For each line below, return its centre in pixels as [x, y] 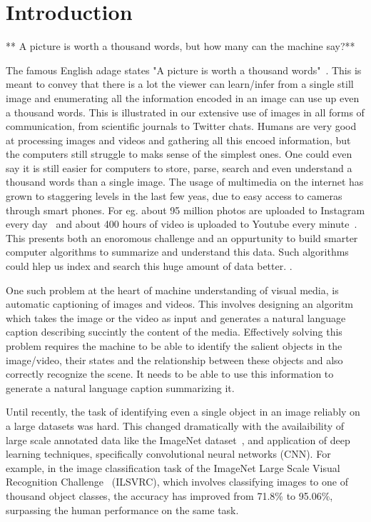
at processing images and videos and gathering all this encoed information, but [178, 140]
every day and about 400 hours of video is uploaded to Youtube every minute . [182, 224]
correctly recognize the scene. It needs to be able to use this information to [170, 374]
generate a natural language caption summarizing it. [120, 387]
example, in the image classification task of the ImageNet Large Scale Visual [173, 467]
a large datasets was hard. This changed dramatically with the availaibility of [175, 425]
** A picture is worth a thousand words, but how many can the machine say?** [181, 46]
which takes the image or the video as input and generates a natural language [176, 317]
